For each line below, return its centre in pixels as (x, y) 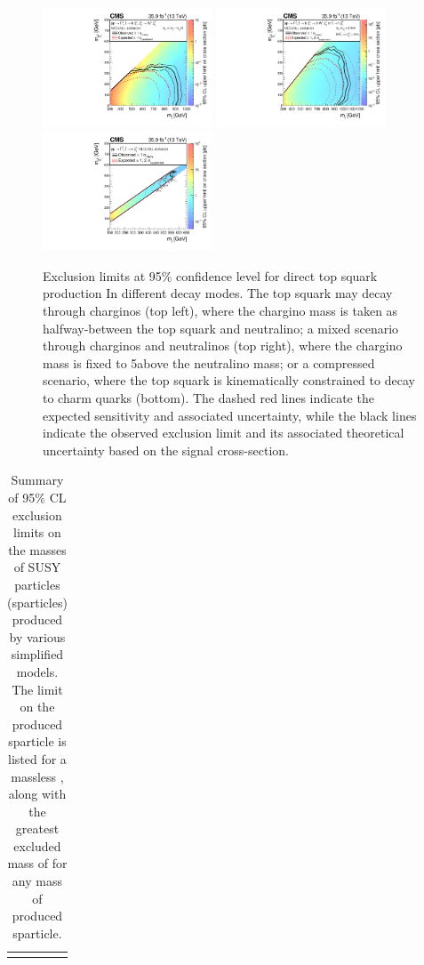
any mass (37, 881)
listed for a (37, 758)
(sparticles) (37, 602)
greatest (37, 828)
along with (37, 794)
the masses (37, 549)
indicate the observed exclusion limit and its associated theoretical (224, 433)
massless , (37, 776)
